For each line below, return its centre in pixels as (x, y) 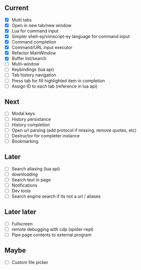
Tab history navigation (34, 75)
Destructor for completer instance (45, 135)
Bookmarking (25, 141)
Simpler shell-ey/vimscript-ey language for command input (70, 36)
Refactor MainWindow (34, 53)
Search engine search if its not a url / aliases (56, 196)
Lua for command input (35, 31)
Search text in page (31, 180)
